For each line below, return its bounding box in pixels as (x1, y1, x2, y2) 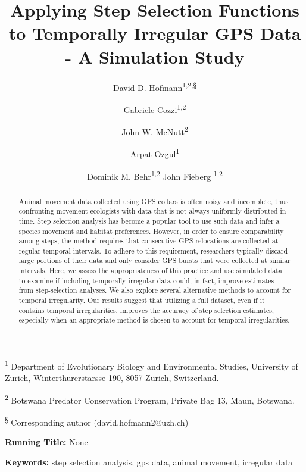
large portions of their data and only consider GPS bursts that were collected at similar (18, 255, 291, 265)
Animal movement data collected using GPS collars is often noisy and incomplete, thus (18, 196, 289, 206)
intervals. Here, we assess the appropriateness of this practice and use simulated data (18, 265, 282, 276)
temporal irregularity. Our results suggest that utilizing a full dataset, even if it (18, 295, 265, 305)
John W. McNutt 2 (121, 124, 188, 137)
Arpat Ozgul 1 (130, 146, 180, 160)
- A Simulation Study (65, 44, 245, 68)
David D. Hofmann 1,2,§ (113, 79, 197, 93)
